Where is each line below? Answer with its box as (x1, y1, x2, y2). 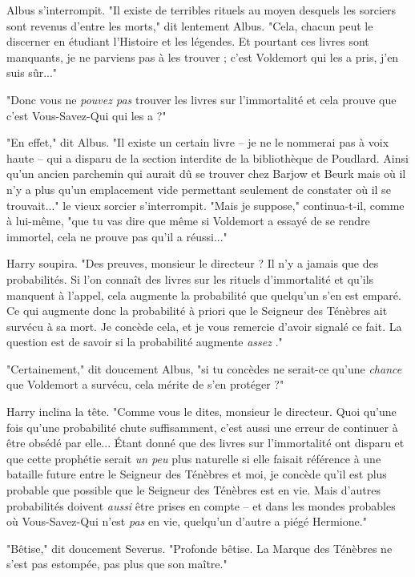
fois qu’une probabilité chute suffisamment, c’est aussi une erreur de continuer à (6, 418, 398, 435)
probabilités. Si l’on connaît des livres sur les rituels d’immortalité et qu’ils (6, 270, 374, 287)
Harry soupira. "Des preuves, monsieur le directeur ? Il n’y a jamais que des (6, 255, 379, 272)
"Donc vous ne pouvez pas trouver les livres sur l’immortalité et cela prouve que (6, 91, 397, 107)
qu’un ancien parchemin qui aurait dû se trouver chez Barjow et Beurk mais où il (6, 165, 406, 182)
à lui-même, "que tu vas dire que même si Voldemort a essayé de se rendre (6, 212, 370, 229)
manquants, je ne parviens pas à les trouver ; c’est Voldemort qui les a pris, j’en (6, 48, 399, 65)
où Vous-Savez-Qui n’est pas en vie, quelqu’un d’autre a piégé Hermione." (6, 513, 367, 530)
